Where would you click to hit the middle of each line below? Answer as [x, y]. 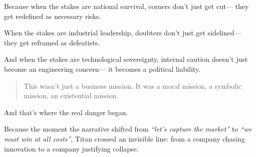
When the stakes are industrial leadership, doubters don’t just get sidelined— [123, 33]
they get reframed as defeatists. [52, 42]
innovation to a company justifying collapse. [71, 148]
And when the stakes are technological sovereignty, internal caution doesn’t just [126, 59]
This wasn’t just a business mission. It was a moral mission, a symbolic [132, 85]
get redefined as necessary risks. [53, 16]
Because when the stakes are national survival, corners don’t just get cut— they [127, 6]
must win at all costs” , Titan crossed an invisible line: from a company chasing [125, 138]
